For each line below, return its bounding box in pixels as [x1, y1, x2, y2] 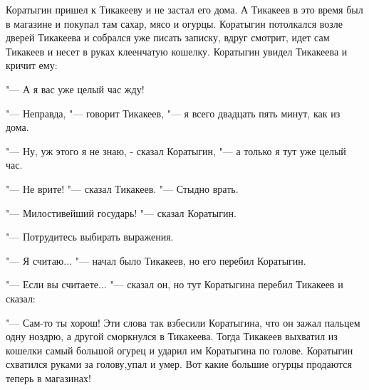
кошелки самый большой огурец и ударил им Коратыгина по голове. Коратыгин [6, 342, 353, 357]
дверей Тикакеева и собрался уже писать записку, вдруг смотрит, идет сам [6, 30, 330, 45]
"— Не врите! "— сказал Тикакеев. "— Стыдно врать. [6, 181, 239, 196]
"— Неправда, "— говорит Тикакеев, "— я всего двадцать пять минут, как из [6, 105, 341, 120]
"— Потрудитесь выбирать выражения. [6, 229, 174, 244]
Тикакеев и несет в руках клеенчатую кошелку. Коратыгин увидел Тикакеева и [6, 43, 348, 58]
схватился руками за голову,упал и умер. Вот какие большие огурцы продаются [6, 357, 352, 371]
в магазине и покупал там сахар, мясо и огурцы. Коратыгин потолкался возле [6, 16, 343, 31]
